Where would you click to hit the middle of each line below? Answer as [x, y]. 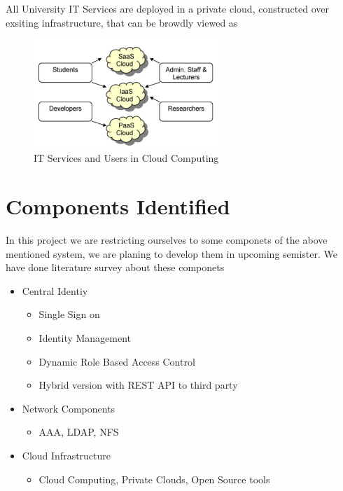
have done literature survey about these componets [115, 267]
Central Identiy [55, 290]
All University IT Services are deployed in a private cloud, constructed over [168, 8]
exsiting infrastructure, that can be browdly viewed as [122, 22]
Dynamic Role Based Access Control [117, 361]
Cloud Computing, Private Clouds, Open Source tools [154, 479]
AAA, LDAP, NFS [79, 432]
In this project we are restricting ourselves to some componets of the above [167, 239]
